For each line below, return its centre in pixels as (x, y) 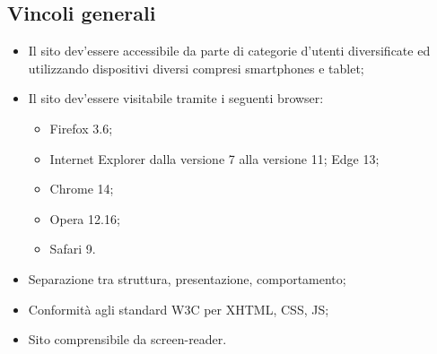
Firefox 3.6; (81, 128)
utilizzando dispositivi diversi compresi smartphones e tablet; (196, 68)
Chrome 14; (82, 189)
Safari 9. (73, 249)
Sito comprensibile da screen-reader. (127, 339)
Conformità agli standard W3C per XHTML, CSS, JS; (179, 309)
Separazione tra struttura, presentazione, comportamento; (187, 278)
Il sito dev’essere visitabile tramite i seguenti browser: (176, 98)
